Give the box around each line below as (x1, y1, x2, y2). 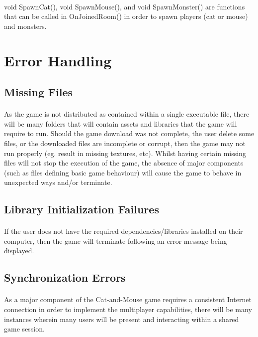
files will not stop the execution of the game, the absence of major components (4, 158, 244, 168)
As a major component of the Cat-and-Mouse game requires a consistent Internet (4, 294, 252, 305)
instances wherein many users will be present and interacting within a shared (4, 314, 239, 324)
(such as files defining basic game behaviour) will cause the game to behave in (4, 167, 242, 177)
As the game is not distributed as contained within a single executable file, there (4, 109, 250, 119)
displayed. (4, 245, 34, 256)
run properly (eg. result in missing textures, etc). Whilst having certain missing (4, 148, 246, 158)
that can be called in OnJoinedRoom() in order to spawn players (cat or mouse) (4, 11, 248, 21)
